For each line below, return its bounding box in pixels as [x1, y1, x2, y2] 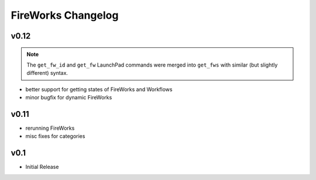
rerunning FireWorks [25, 124, 75, 131]
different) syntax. [26, 70, 68, 77]
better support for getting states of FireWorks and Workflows [25, 85, 173, 93]
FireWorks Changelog [11, 9, 119, 22]
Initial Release [25, 164, 59, 171]
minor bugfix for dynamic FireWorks [25, 94, 112, 101]
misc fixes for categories [25, 133, 85, 140]
